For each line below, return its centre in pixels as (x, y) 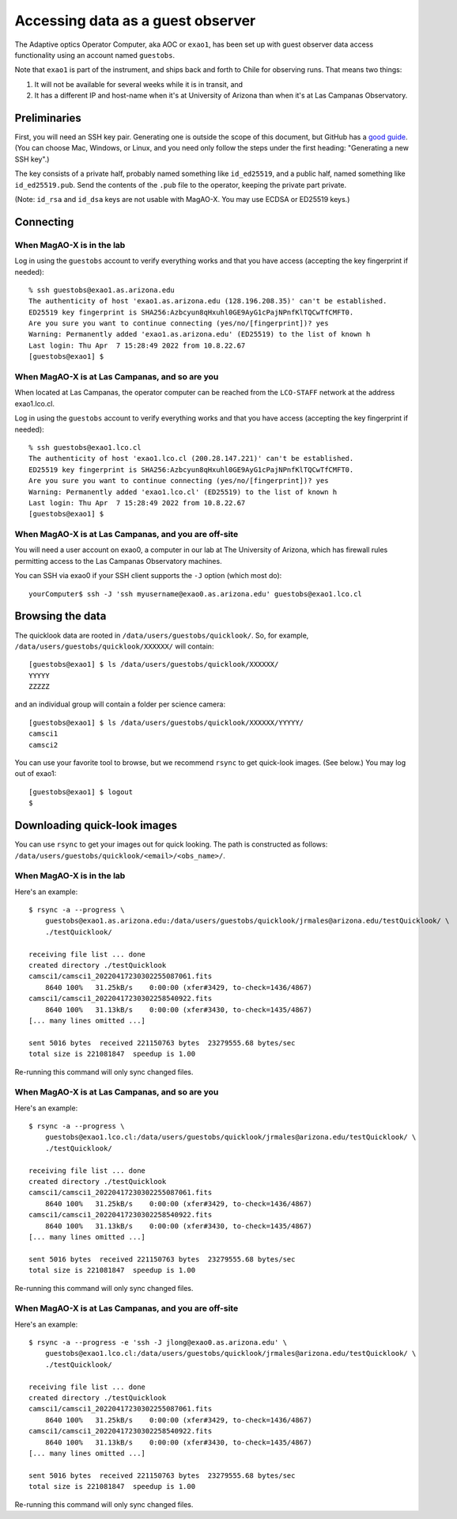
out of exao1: (36, 774)
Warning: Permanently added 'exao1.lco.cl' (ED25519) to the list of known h (183, 492)
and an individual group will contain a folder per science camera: (120, 704)
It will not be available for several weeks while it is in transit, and (139, 84)
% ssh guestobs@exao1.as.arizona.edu (102, 290)
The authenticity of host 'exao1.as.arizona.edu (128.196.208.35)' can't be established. (208, 301)
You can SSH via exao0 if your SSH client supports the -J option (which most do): (148, 576)
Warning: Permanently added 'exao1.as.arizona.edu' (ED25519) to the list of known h (200, 334)
